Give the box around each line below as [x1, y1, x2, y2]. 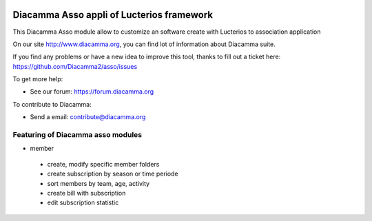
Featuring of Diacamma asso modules [12, 130, 143, 140]
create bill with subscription [47, 189, 126, 197]
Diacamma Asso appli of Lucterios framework [12, 9, 214, 21]
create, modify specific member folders [47, 160, 160, 168]
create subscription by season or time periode [47, 169, 178, 178]
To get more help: [12, 75, 63, 83]
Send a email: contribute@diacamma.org [30, 113, 146, 121]
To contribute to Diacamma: [12, 100, 92, 108]
